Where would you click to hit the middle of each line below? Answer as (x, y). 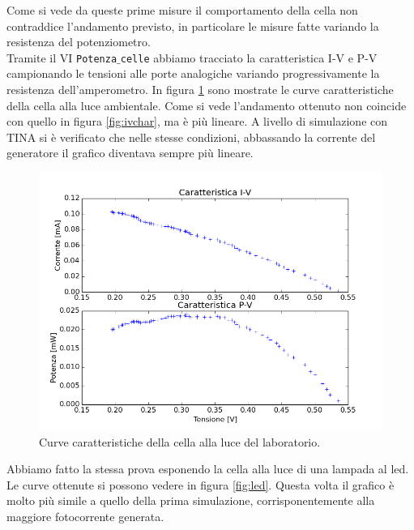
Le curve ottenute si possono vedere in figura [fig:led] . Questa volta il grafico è (201, 484)
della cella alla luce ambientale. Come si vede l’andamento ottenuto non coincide (207, 105)
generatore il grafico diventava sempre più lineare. (130, 153)
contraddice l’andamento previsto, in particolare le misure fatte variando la (193, 26)
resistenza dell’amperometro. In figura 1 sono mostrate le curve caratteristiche (200, 90)
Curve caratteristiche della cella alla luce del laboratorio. (180, 441)
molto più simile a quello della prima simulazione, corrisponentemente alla (191, 500)
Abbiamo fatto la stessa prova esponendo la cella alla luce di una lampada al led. (208, 469)
